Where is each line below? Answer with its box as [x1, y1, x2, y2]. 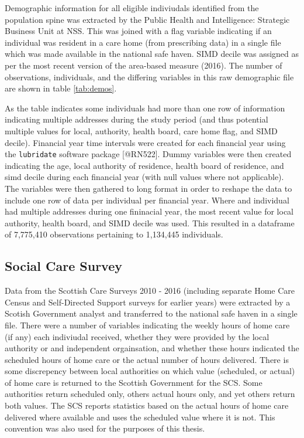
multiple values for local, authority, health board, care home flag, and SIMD [5, 124, 278, 137]
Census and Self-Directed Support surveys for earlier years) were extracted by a [5, 296, 291, 308]
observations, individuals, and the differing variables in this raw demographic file [5, 70, 294, 83]
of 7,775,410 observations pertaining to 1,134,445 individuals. [5, 228, 223, 240]
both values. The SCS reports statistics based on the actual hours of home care [5, 399, 289, 412]
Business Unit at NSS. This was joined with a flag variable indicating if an [5, 25, 272, 37]
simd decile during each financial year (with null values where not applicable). [5, 171, 284, 183]
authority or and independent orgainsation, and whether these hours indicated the [5, 342, 299, 354]
